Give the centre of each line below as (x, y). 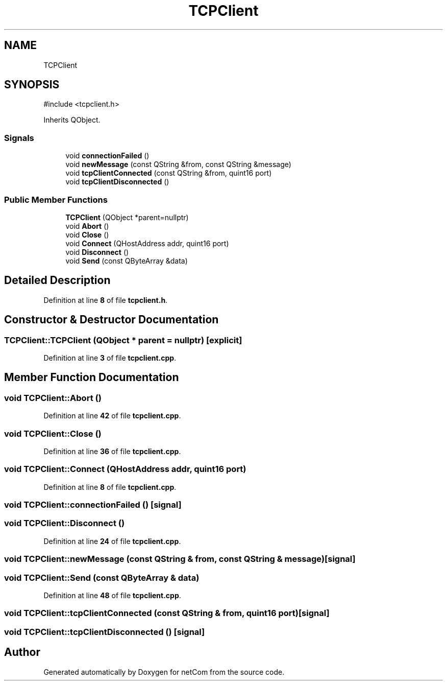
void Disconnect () (97, 252)
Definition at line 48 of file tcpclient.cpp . (112, 595)
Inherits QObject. (72, 120)
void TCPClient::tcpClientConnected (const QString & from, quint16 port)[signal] (167, 613)
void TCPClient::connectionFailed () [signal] (93, 505)
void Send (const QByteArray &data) (127, 261)
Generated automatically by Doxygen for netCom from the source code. (164, 672)
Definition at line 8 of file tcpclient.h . (106, 300)
